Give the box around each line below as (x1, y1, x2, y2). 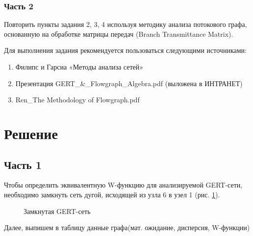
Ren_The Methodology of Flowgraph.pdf (15, 94, 140, 105)
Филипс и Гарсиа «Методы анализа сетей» (15, 62, 144, 71)
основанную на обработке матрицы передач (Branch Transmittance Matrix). (4, 28, 233, 39)
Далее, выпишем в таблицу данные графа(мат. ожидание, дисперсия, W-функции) (4, 222, 250, 233)
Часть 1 (4, 157, 42, 172)
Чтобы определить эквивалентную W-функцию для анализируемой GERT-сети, (4, 180, 243, 190)
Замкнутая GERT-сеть (24, 206, 91, 216)
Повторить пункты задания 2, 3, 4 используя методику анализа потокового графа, (4, 19, 247, 29)
